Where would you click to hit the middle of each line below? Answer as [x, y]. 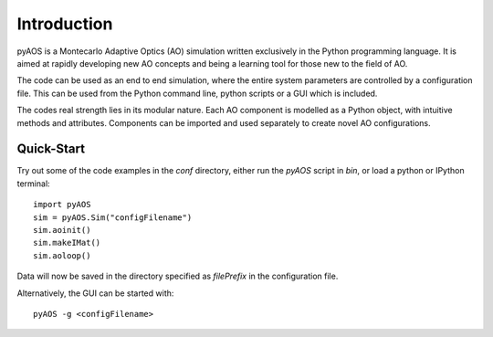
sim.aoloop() [62, 255]
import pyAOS [62, 205]
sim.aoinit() [62, 230]
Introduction [65, 24]
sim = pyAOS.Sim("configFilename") [113, 217]
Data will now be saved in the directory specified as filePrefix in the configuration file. [178, 276]
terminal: [33, 184]
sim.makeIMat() [67, 243]
